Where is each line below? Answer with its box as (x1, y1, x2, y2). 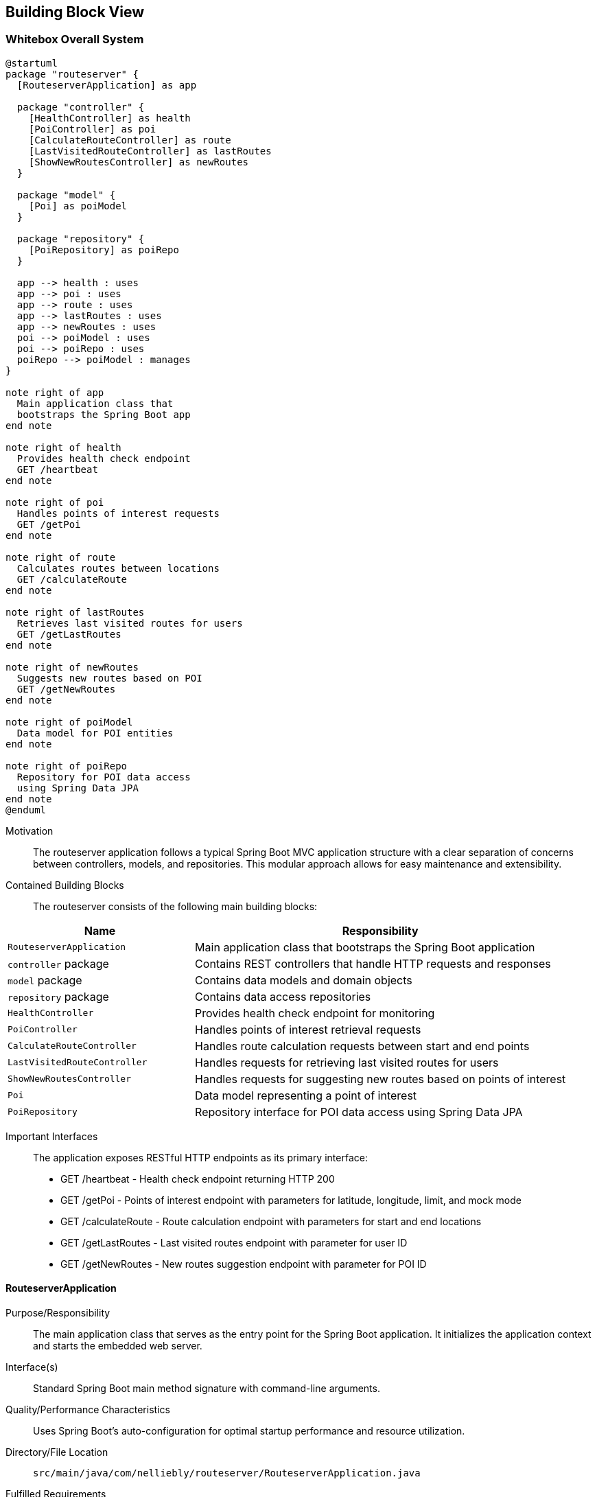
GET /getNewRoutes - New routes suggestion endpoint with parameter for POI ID (60, 1257, 427, 1270)
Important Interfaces (5, 1130, 98, 1142)
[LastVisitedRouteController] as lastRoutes (28, 145, 272, 156)
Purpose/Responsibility (5, 1307, 110, 1319)
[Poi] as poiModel (28, 200, 128, 211)
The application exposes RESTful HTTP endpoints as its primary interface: (33, 1151, 368, 1163)
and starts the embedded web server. (33, 1340, 202, 1352)
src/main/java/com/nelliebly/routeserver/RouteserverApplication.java (33, 1467, 421, 1479)
